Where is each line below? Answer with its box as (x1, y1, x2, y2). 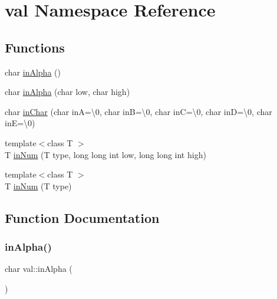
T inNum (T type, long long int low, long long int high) (5, 148, 206, 160)
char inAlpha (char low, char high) (5, 86, 130, 98)
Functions (5, 38, 65, 56)
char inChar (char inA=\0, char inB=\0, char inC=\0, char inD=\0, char (5, 105, 272, 117)
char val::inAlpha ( (5, 262, 72, 275)
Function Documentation (5, 208, 160, 226)
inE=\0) (5, 117, 35, 129)
